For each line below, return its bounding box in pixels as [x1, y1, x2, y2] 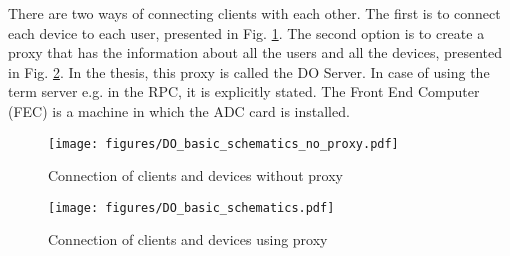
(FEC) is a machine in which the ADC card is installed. [8, 100, 350, 121]
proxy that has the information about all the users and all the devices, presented [8, 42, 503, 63]
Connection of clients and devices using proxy [48, 229, 328, 250]
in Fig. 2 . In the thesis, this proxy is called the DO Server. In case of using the [8, 61, 490, 82]
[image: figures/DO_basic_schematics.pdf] [48, 200, 335, 215]
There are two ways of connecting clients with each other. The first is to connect [8, 3, 501, 23]
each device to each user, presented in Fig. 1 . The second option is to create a [8, 22, 485, 43]
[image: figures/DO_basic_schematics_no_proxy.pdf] [48, 136, 399, 151]
